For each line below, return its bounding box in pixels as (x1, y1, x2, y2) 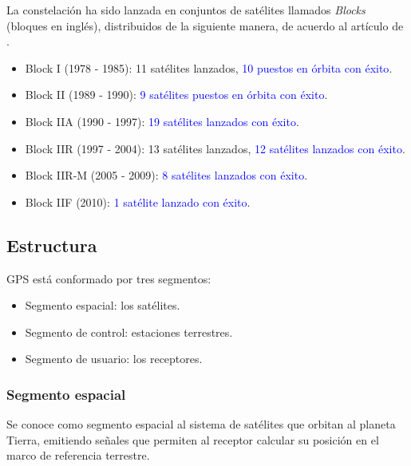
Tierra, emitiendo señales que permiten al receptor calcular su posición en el (6, 431, 379, 448)
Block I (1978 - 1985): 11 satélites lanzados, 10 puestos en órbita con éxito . (25, 59, 393, 76)
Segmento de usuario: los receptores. (25, 350, 203, 367)
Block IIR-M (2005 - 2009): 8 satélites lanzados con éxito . (25, 167, 308, 184)
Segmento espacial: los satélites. (25, 297, 180, 314)
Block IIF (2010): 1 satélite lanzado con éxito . (25, 193, 251, 210)
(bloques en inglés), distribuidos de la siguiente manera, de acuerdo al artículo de (6, 17, 404, 34)
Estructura (6, 232, 97, 257)
